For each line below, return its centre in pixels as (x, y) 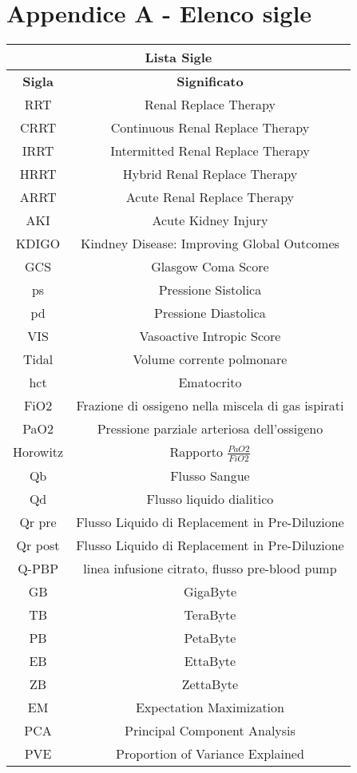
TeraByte (210, 614)
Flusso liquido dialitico (210, 498)
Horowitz (38, 452)
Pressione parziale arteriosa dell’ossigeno (210, 429)
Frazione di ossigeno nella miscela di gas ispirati (210, 406)
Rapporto (196, 452)
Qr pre (38, 521)
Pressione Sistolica (210, 290)
